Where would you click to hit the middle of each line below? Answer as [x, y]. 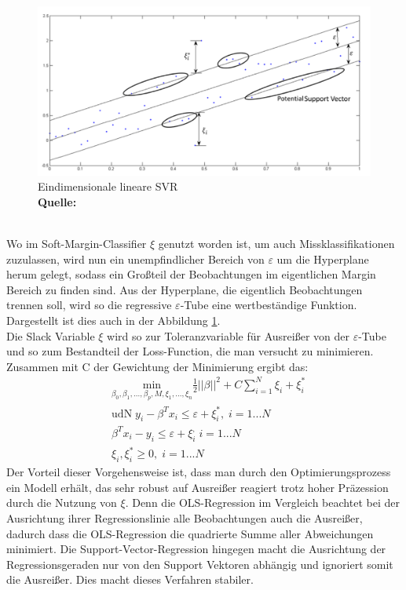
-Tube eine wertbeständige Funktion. [269, 305]
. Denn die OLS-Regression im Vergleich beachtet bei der [262, 503]
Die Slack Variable [51, 335]
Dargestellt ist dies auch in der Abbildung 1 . [113, 320]
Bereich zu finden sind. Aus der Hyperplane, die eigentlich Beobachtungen [185, 289]
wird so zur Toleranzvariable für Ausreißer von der [228, 335]
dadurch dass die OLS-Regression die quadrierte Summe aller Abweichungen [190, 533]
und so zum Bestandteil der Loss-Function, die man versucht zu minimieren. [190, 351]
